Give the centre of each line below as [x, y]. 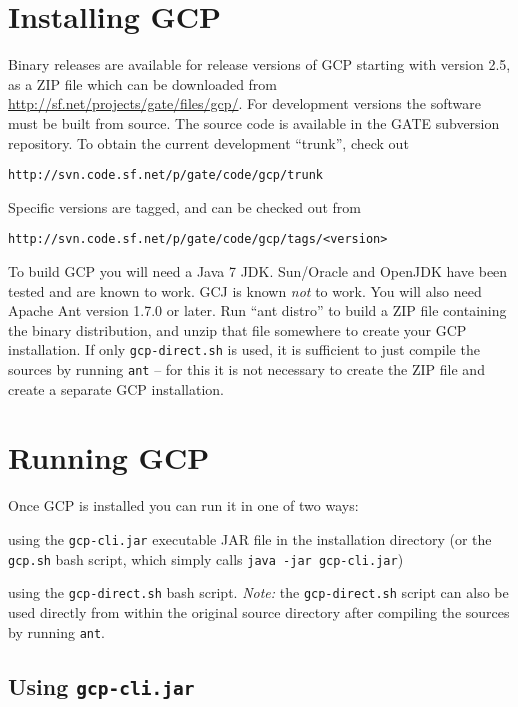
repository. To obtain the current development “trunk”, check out [208, 142]
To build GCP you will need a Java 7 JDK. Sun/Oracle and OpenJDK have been [258, 271]
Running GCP [109, 457]
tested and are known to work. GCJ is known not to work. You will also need [245, 290]
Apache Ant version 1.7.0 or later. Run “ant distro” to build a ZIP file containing [257, 310]
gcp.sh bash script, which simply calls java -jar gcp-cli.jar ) [206, 558]
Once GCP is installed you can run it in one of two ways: [183, 505]
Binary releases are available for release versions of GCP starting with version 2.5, [259, 64]
